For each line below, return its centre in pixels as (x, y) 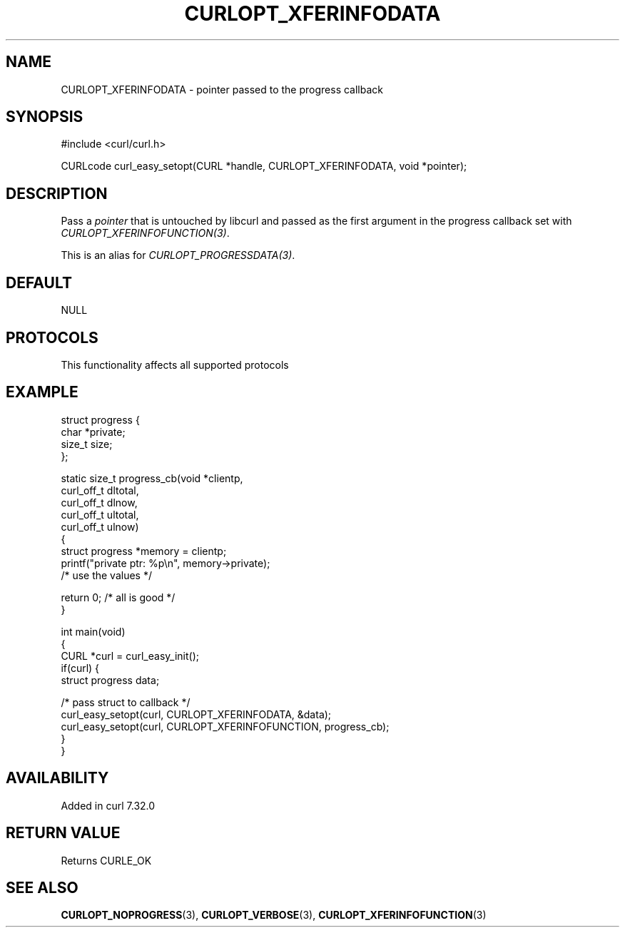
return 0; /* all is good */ (118, 597)
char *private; (93, 432)
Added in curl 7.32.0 (108, 805)
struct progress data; (110, 680)
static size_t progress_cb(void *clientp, (152, 478)
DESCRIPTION (57, 193)
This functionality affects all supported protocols (175, 364)
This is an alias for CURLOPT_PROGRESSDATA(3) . (178, 255)
